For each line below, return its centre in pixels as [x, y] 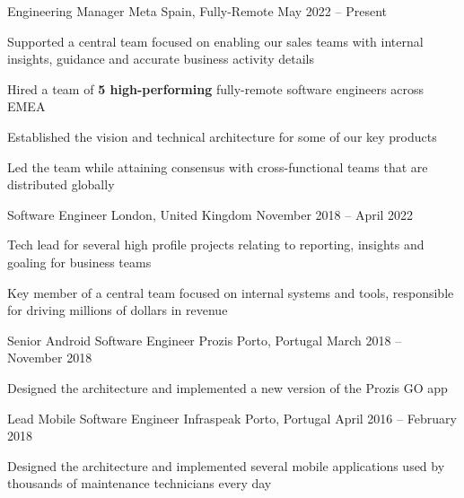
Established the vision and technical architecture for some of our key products [222, 136]
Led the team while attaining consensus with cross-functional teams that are [218, 166]
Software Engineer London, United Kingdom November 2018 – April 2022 [210, 214]
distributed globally [61, 184]
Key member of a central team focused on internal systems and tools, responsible [231, 292]
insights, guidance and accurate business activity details [161, 59]
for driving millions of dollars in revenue [118, 310]
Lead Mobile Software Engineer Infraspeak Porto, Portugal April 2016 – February [232, 418]
